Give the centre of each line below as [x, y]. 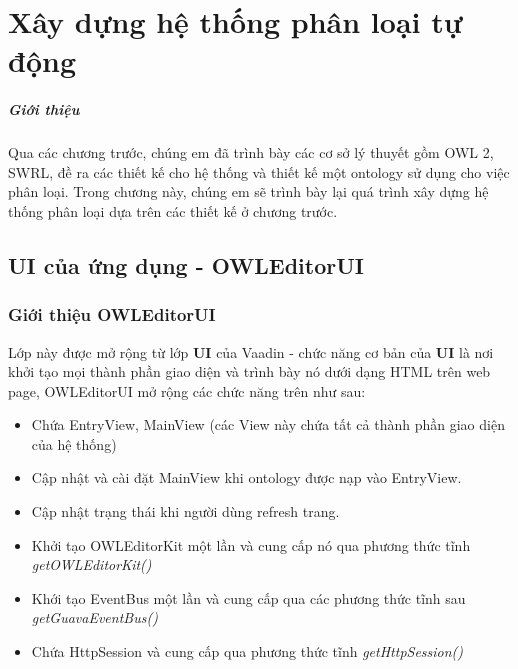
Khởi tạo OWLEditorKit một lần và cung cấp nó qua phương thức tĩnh [251, 544]
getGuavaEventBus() [94, 617]
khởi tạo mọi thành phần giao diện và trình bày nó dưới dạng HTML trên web [249, 371]
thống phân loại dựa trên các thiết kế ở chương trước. [173, 210]
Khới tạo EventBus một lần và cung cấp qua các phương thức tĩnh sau [248, 597]
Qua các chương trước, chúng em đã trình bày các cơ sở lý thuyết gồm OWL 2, [251, 152]
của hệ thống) [74, 443]
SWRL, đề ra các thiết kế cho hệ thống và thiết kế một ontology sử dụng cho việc [259, 171]
